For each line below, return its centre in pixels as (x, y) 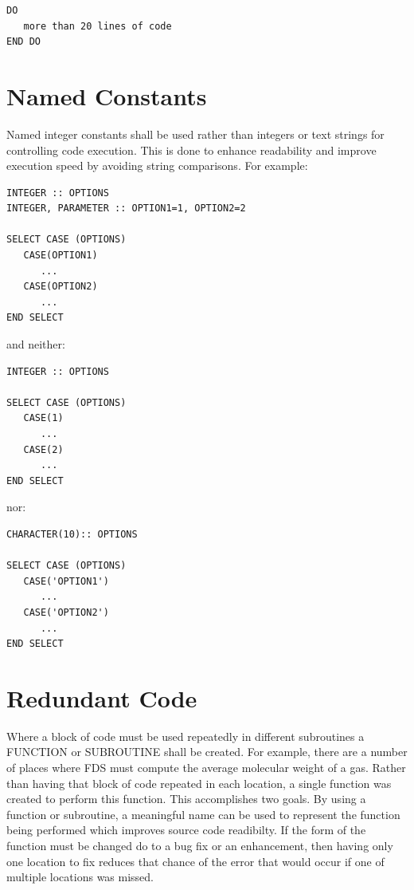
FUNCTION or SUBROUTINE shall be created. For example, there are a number (207, 752)
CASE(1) (43, 418)
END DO (23, 42)
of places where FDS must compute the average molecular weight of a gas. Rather (206, 768)
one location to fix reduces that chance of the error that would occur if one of (195, 861)
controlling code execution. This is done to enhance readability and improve (191, 150)
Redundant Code (102, 697)
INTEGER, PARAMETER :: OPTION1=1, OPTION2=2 (126, 209)
